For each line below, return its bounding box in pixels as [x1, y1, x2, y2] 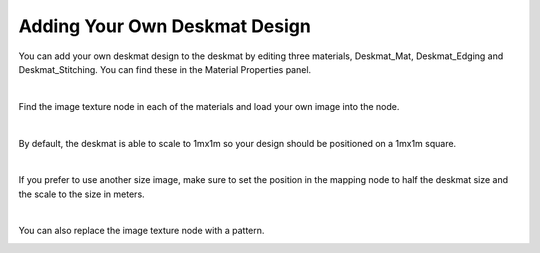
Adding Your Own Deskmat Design [18, 15, 312, 37]
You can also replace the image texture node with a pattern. [18, 225, 265, 237]
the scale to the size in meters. [18, 188, 145, 200]
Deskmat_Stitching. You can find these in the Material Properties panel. [18, 63, 312, 75]
